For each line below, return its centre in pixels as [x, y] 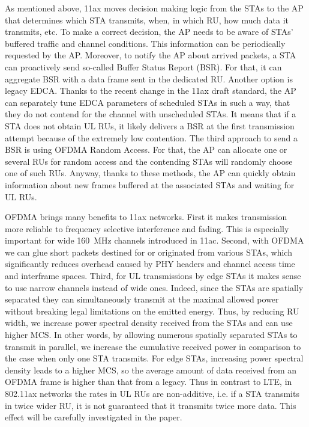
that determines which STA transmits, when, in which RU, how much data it [147, 20]
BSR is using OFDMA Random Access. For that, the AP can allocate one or [146, 149]
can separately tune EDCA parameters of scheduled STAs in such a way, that [148, 102]
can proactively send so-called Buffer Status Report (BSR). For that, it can [143, 66]
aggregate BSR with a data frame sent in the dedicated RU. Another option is [149, 78]
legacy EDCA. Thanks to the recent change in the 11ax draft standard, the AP [151, 91]
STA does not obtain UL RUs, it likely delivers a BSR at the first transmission [150, 125]
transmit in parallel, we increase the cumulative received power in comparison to [153, 346]
